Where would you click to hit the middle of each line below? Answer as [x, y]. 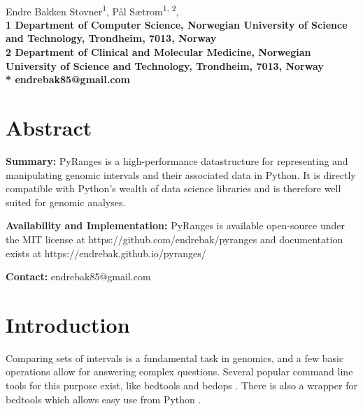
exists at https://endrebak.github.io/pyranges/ [106, 253]
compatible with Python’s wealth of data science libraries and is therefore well [173, 188]
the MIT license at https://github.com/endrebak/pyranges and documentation [175, 239]
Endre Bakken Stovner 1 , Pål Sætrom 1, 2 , [92, 10]
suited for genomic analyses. [66, 202]
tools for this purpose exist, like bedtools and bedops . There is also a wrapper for [181, 385]
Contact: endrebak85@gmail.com [78, 276]
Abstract [49, 127]
